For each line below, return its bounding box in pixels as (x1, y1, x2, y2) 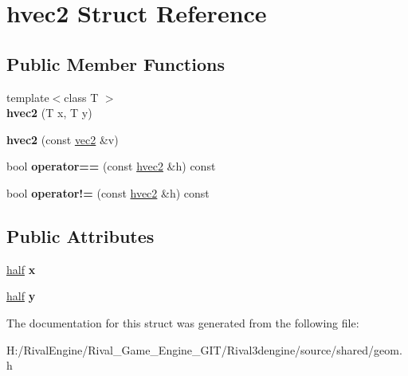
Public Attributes (6, 223, 155, 248)
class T (64, 88, 99, 105)
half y (6, 288, 36, 304)
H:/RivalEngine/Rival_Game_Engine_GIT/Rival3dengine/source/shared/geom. (6, 341, 402, 358)
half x (6, 260, 36, 277)
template (6, 88, 49, 105)
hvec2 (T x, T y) (6, 104, 92, 121)
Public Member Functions (6, 51, 225, 76)
